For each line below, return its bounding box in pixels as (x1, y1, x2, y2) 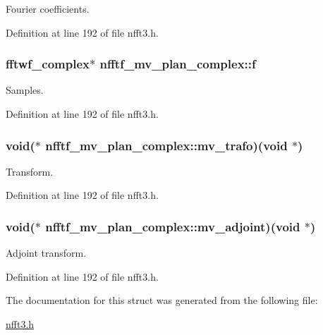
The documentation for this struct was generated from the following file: (6, 293, 318, 307)
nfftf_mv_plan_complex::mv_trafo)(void (45, 136, 288, 154)
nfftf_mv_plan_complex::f (99, 55, 256, 73)
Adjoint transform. (6, 245, 87, 260)
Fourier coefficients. (6, 1, 90, 16)
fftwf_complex (6, 55, 90, 73)
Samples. (6, 83, 44, 97)
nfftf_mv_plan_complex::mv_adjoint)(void (45, 217, 300, 235)
